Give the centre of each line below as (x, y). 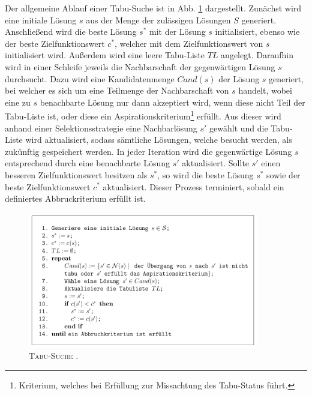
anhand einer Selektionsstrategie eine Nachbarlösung (101, 128)
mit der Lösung (178, 32)
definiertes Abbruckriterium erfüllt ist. (75, 198)
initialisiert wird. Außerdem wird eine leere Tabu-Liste (105, 55)
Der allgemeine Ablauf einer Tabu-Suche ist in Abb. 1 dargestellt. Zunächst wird (153, 8)
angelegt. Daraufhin (257, 55)
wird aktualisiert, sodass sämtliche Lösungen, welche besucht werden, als (159, 140)
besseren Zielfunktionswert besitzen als (76, 174)
